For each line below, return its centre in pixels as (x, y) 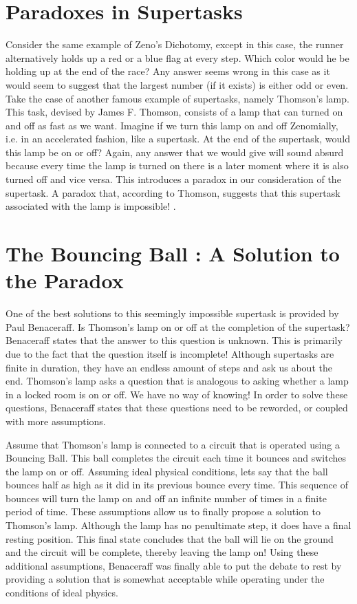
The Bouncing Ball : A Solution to (173, 254)
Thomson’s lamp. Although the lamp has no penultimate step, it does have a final (178, 525)
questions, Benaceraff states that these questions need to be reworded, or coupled (177, 408)
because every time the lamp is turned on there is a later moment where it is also (177, 165)
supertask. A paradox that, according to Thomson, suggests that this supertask (173, 192)
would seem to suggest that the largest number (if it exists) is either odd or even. (177, 84)
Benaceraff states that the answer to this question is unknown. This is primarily (174, 340)
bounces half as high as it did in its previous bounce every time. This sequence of (177, 485)
